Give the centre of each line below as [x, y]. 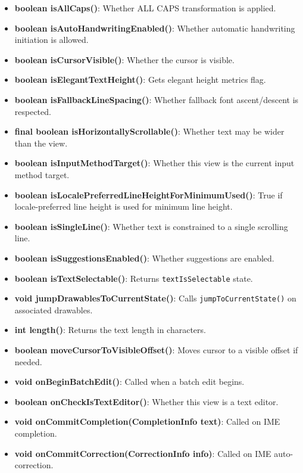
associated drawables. [54, 309]
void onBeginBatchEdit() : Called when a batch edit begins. [129, 382]
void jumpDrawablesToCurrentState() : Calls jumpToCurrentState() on [155, 298]
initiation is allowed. [51, 40]
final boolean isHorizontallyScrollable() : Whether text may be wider [149, 131]
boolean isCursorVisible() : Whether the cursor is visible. [124, 59]
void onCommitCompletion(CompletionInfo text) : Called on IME [147, 421]
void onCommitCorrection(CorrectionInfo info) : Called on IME [143, 453]
